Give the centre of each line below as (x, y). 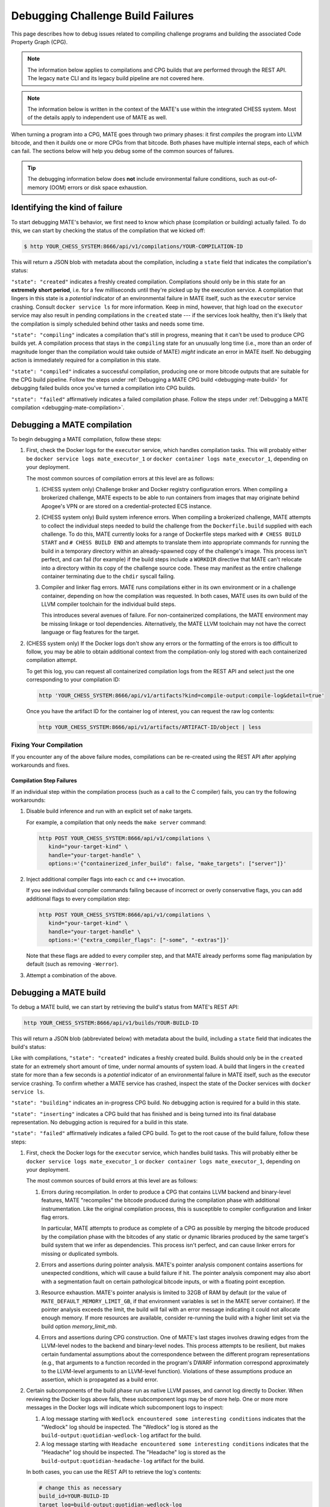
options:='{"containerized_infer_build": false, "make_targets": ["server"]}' (168, 864)
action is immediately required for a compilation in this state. (86, 360)
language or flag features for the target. (90, 632)
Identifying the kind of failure (67, 208)
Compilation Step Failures (44, 781)
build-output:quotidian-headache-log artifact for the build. (123, 1461)
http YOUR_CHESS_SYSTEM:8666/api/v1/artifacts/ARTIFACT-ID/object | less (150, 727)
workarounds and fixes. (40, 765)
